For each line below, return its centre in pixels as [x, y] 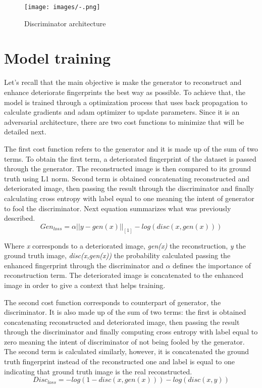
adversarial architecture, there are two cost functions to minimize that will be [124, 122]
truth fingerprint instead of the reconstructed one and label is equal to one [120, 361]
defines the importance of [212, 265]
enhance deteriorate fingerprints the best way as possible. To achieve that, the [125, 92]
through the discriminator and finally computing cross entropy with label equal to [131, 332]
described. [20, 218]
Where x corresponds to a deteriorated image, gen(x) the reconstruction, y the [125, 245]
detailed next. [25, 132]
